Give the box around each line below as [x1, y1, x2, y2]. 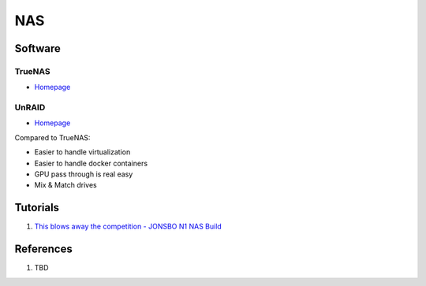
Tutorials [14, 201, 59, 214]
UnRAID [14, 102, 46, 113]
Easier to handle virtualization [34, 147, 131, 157]
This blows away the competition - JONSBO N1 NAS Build [34, 221, 222, 232]
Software [14, 42, 61, 55]
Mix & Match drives [34, 180, 98, 190]
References [14, 243, 73, 256]
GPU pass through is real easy [34, 169, 133, 179]
